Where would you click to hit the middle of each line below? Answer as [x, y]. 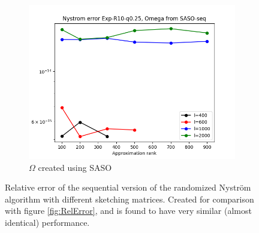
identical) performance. [47, 222]
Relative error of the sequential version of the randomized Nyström [128, 187]
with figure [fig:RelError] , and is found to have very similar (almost [128, 211]
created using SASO [75, 167]
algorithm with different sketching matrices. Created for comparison [129, 199]
